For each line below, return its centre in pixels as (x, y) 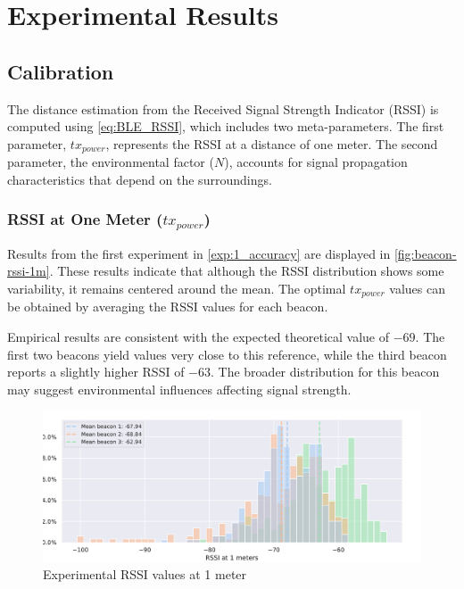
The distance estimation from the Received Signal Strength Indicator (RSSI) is (223, 108)
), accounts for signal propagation (316, 162)
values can (417, 288)
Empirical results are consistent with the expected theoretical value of (199, 336)
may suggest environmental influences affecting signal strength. (179, 389)
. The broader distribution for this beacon (325, 372)
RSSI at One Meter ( (85, 219)
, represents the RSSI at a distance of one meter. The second (272, 143)
